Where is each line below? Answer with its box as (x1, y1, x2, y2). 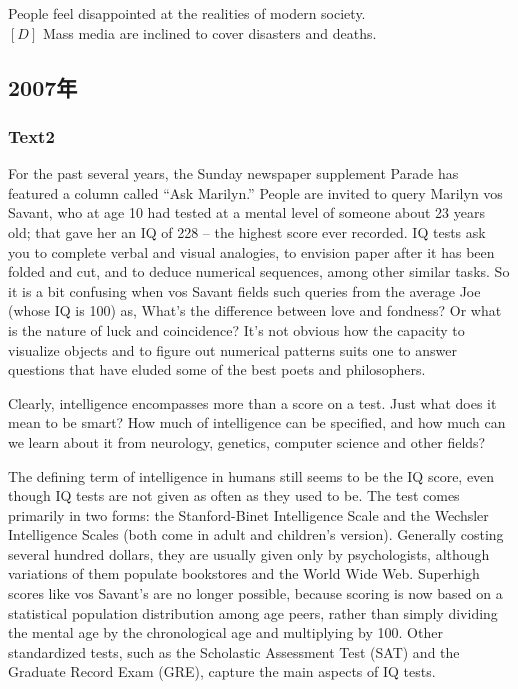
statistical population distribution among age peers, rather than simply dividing (8, 602, 498, 623)
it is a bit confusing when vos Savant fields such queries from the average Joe (8, 280, 481, 301)
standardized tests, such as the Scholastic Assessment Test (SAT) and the (8, 641, 460, 662)
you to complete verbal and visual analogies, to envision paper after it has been (8, 241, 495, 262)
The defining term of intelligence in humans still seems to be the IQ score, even (8, 465, 495, 486)
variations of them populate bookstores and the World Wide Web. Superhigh (8, 563, 480, 584)
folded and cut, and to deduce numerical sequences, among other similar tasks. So (8, 261, 510, 282)
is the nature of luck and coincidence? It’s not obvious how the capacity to (8, 319, 465, 340)
